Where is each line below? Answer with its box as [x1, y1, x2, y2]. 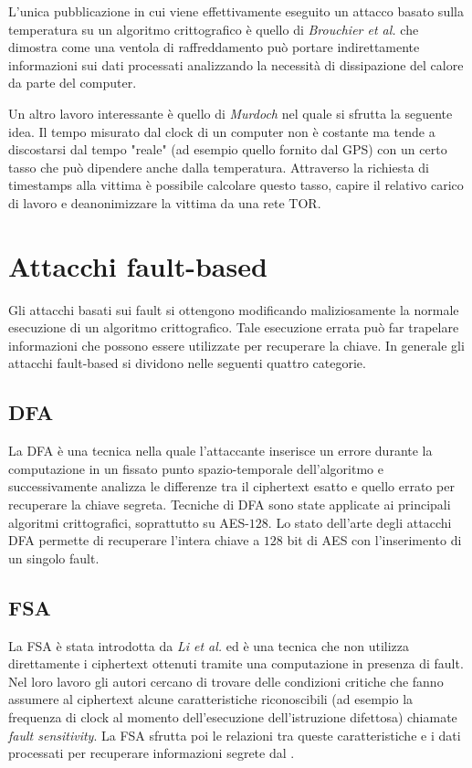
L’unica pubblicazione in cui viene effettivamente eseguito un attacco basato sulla [8, 2, 464, 20]
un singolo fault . [8, 548, 100, 567]
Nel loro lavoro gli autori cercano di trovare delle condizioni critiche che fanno [8, 671, 444, 690]
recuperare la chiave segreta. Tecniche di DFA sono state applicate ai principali [8, 495, 451, 514]
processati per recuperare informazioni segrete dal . [8, 743, 295, 763]
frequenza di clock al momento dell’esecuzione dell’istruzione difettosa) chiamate [8, 707, 457, 726]
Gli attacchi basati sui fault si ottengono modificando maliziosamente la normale [8, 300, 459, 319]
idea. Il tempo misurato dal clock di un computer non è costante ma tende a [8, 121, 435, 141]
